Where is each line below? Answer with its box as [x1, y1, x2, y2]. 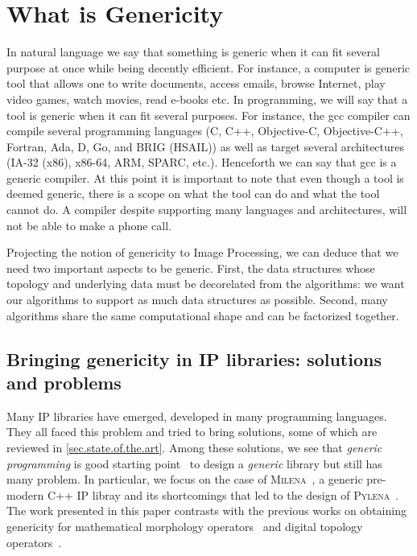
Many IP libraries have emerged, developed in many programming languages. [6, 407, 387, 424]
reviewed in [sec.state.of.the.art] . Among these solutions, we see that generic [6, 439, 382, 455]
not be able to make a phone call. [6, 216, 171, 233]
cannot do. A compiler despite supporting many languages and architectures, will [6, 201, 407, 218]
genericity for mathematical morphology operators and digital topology [6, 517, 363, 534]
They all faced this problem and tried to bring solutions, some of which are [6, 423, 378, 440]
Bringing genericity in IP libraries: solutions [6, 346, 382, 371]
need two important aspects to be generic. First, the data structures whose [6, 259, 375, 276]
